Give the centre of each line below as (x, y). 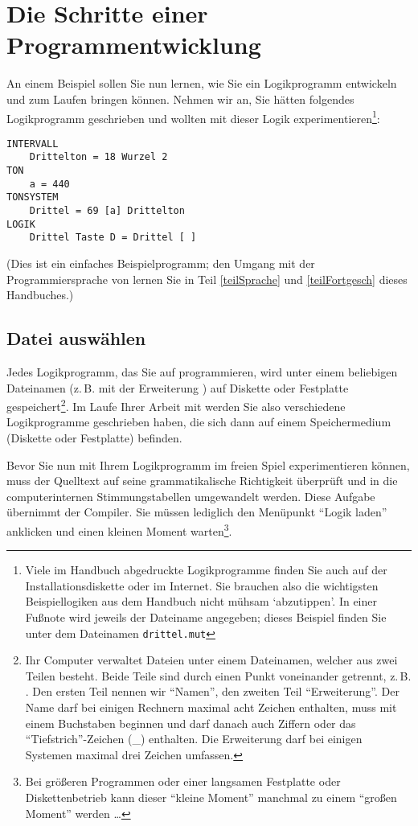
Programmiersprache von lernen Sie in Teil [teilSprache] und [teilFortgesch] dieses (207, 279)
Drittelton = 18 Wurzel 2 (98, 157)
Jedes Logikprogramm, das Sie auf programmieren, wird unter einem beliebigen (202, 371)
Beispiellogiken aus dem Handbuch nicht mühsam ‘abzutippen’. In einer (201, 601)
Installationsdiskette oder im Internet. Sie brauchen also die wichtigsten (202, 585)
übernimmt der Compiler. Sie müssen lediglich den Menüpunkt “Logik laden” (197, 512)
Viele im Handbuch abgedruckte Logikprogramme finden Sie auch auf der (206, 570)
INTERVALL (33, 144)
